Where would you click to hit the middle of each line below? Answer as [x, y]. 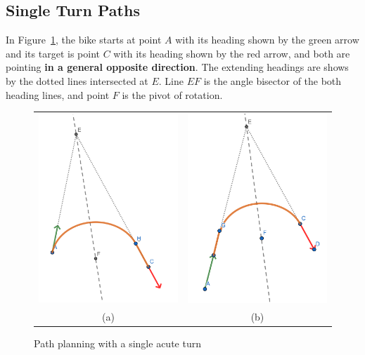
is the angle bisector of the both [273, 80]
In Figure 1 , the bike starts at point [84, 40]
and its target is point [53, 53]
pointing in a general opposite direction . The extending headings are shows [177, 67]
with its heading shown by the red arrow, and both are [232, 53]
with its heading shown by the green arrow [267, 40]
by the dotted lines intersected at [77, 80]
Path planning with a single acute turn [117, 343]
